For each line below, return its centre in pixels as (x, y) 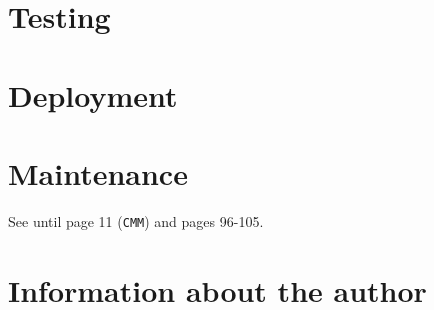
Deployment (93, 94)
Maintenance (98, 172)
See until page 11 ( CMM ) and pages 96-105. (136, 220)
